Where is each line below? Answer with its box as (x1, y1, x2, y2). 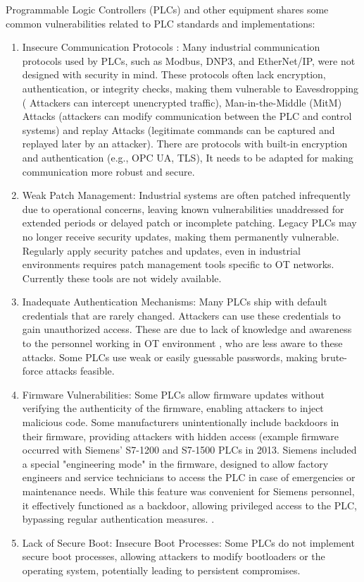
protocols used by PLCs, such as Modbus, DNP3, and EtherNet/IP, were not (22, 53, 356, 68)
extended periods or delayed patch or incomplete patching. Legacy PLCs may (22, 215, 357, 230)
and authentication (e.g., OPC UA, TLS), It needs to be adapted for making (22, 150, 353, 164)
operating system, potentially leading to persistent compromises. (22, 562, 301, 577)
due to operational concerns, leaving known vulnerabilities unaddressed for (22, 201, 344, 216)
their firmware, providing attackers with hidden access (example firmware (22, 428, 339, 443)
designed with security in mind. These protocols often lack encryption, (22, 67, 326, 82)
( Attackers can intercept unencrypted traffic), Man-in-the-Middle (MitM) (22, 95, 342, 109)
